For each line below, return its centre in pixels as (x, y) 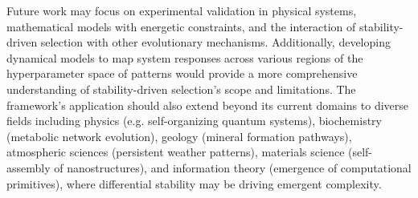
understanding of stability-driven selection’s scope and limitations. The (181, 89)
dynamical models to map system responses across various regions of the (185, 57)
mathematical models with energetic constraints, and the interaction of (181, 26)
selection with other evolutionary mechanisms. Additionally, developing (215, 42)
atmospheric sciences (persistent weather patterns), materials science (176, 152)
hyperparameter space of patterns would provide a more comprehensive (182, 73)
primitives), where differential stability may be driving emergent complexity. (194, 183)
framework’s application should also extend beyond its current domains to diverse (208, 105)
